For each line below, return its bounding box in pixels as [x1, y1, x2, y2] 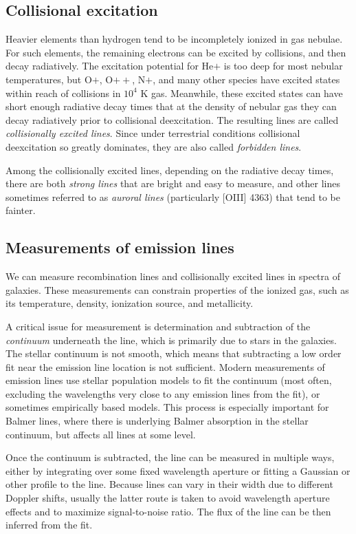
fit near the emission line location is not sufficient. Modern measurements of [5, 359, 325, 374]
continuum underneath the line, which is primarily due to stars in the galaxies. [5, 332, 337, 347]
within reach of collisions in [5, 85, 121, 100]
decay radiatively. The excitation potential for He [5, 58, 214, 73]
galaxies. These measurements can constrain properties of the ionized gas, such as [5, 282, 349, 297]
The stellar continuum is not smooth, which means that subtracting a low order [5, 346, 342, 361]
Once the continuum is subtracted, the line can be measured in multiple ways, [5, 450, 335, 464]
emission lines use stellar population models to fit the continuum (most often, [5, 373, 332, 387]
